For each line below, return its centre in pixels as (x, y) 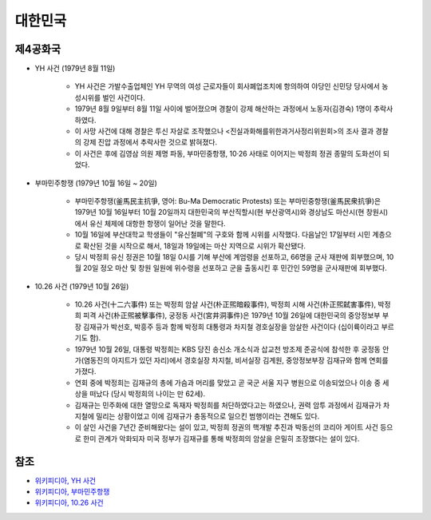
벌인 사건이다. (124, 97)
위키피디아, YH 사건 (65, 480)
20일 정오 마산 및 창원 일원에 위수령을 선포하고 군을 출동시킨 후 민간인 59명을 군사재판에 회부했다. (235, 268)
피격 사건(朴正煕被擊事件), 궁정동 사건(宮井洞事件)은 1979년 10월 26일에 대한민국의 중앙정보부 (231, 316)
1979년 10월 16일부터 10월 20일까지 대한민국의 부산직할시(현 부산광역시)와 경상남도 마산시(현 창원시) (231, 212)
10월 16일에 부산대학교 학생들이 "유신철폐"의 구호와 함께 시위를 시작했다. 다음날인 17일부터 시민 (223, 235)
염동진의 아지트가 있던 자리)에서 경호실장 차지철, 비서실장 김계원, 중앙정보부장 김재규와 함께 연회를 (236, 360)
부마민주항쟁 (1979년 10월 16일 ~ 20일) (96, 183)
